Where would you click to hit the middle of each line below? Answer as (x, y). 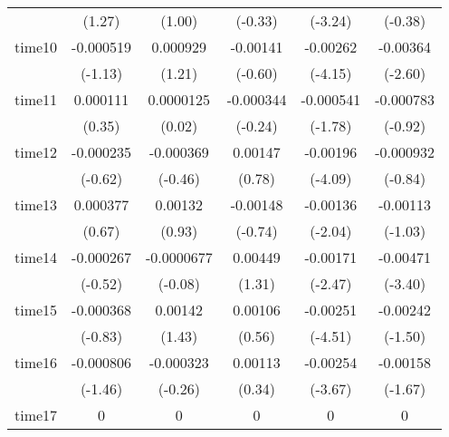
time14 (36, 257)
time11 (36, 99)
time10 (36, 47)
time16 (36, 362)
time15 (36, 310)
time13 (36, 204)
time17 (36, 415)
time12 (36, 152)
